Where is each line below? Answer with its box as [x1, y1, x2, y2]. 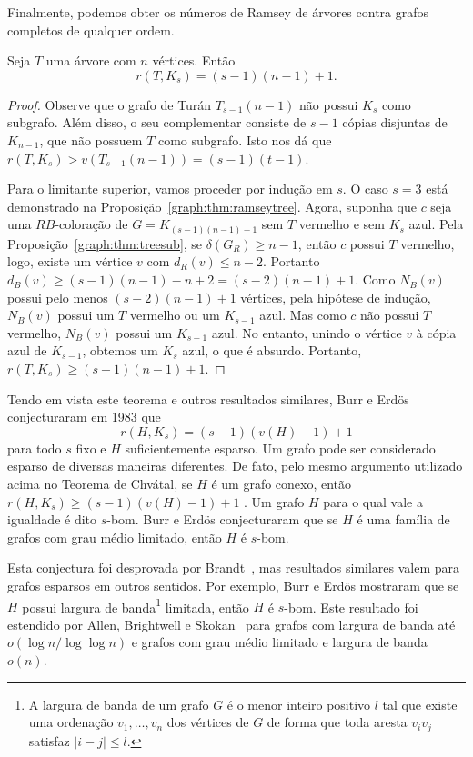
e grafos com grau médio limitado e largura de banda [131, 632, 428, 652]
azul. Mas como [259, 305, 347, 324]
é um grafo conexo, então [211, 473, 352, 493]
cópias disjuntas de [342, 113, 448, 132]
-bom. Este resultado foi [284, 597, 418, 616]
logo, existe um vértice [7, 252, 133, 271]
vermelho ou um [129, 305, 220, 324]
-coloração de [55, 214, 128, 234]
